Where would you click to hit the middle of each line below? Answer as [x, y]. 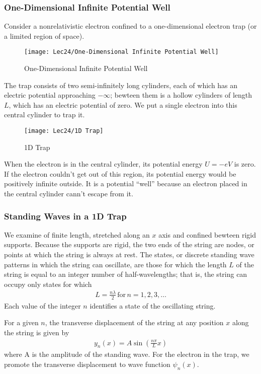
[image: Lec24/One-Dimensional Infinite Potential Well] [121, 52]
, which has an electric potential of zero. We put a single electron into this [123, 104]
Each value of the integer [42, 305]
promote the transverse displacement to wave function [87, 364]
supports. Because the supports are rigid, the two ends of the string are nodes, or [129, 244]
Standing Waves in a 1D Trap [65, 216]
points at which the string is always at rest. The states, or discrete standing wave [129, 254]
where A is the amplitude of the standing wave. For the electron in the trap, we [127, 354]
